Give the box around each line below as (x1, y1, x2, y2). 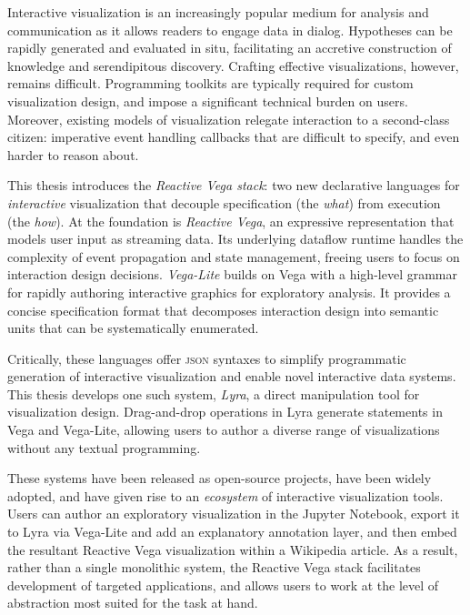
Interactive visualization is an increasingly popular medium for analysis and (7, 3, 429, 21)
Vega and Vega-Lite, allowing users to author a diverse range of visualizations (7, 420, 440, 439)
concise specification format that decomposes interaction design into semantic (7, 300, 439, 319)
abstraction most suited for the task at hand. (7, 593, 258, 612)
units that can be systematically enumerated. (7, 318, 259, 338)
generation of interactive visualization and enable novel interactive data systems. (7, 367, 456, 386)
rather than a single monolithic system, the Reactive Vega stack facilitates (7, 558, 421, 577)
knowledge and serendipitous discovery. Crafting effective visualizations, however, (7, 55, 459, 75)
